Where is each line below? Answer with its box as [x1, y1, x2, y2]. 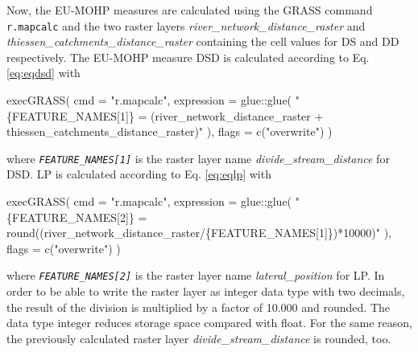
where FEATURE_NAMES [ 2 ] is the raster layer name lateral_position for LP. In [6, 267, 385, 284]
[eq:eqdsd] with [6, 64, 81, 81]
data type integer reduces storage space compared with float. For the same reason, [6, 314, 412, 331]
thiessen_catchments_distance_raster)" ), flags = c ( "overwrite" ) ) [6, 123, 333, 140]
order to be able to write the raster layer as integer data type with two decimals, [6, 283, 405, 300]
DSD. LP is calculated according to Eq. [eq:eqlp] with [6, 166, 271, 182]
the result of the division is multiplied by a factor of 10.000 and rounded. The [6, 298, 390, 315]
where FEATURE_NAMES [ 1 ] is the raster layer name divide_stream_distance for [6, 149, 390, 166]
